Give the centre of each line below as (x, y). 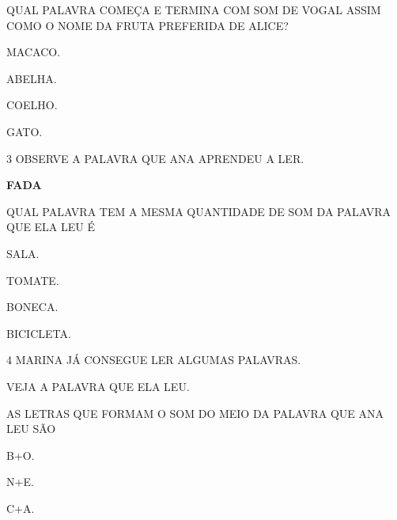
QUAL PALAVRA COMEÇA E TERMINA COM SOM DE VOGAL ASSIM (194, 9)
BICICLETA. (39, 333)
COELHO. (32, 105)
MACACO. (34, 52)
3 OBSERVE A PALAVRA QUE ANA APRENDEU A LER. (155, 158)
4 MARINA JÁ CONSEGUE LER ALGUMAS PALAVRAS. (154, 360)
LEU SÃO (31, 429)
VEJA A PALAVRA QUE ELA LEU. (98, 386)
